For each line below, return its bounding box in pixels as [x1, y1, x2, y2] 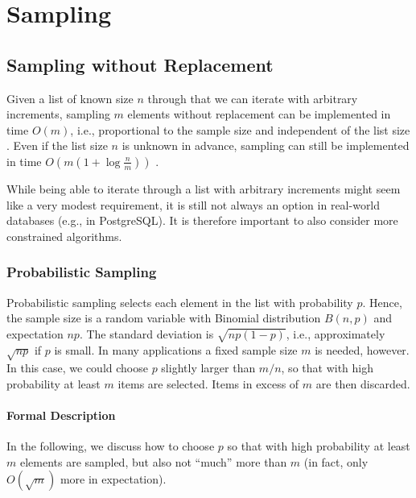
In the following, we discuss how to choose [6, 438, 215, 454]
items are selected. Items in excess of [117, 375, 299, 392]
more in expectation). [60, 471, 167, 488]
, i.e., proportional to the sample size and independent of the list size [70, 121, 410, 138]
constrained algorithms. [6, 227, 122, 244]
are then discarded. [315, 375, 410, 392]
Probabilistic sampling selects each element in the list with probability [6, 293, 353, 310]
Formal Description [6, 407, 116, 424]
